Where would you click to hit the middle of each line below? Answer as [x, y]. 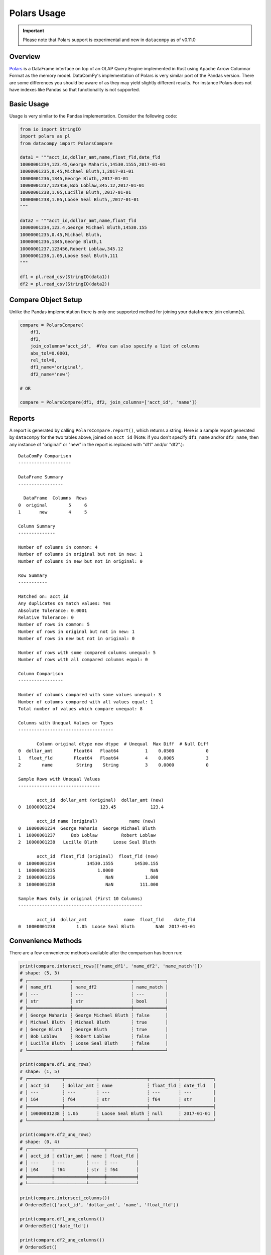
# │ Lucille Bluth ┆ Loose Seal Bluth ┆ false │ [94, 1043]
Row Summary [33, 575]
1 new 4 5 [53, 512]
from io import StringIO [50, 129]
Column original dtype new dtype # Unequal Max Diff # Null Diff [123, 744]
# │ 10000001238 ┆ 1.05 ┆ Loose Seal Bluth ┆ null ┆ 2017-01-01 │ [118, 1114]
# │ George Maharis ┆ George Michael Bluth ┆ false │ [94, 1015]
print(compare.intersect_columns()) [65, 1198]
